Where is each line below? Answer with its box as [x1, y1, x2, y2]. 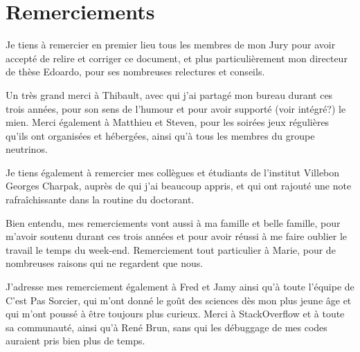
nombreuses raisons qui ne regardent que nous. [6, 256, 204, 270]
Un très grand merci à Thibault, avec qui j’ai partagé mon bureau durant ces [6, 87, 333, 102]
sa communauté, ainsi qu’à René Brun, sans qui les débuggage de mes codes [6, 319, 327, 334]
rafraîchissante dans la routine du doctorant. [6, 192, 195, 207]
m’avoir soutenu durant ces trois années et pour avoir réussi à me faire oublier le [6, 229, 348, 243]
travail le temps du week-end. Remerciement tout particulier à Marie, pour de [6, 242, 336, 257]
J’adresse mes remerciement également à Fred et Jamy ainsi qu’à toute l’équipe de [6, 279, 354, 294]
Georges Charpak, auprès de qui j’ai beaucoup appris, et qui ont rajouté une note [6, 178, 352, 193]
